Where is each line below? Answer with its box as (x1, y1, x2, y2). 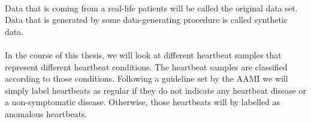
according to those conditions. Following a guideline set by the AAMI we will (5, 72, 288, 85)
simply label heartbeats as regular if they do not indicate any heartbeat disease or (5, 84, 307, 96)
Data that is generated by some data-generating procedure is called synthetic (5, 13, 288, 26)
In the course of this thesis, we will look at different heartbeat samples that (5, 48, 282, 61)
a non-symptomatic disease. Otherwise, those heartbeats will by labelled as (5, 96, 280, 108)
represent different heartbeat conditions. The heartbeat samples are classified (5, 60, 288, 73)
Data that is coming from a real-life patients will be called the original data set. (5, 1, 298, 14)
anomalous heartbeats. (5, 107, 87, 120)
